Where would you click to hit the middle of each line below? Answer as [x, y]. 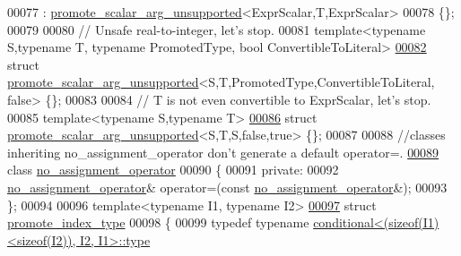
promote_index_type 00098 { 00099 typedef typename [158, 222]
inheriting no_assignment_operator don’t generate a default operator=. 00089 [223, 152]
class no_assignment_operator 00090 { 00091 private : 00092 [173, 170]
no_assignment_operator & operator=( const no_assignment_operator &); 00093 [227, 187]
